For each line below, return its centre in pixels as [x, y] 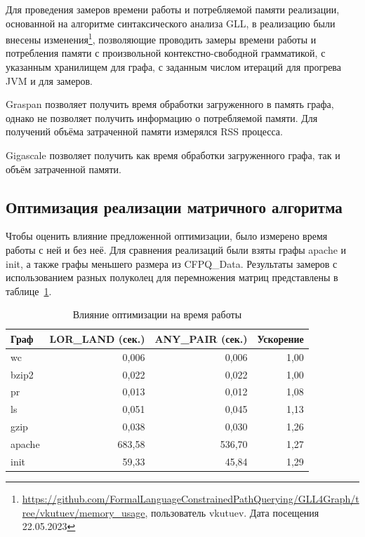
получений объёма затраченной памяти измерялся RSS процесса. [144, 131]
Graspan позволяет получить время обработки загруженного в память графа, [170, 104]
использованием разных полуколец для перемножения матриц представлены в [172, 277]
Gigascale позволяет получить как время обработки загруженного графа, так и [173, 155]
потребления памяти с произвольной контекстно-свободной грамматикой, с [166, 53]
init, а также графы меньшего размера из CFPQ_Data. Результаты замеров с [172, 263]
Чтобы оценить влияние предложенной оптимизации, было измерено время [167, 236]
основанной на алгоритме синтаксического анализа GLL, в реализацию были [171, 23]
